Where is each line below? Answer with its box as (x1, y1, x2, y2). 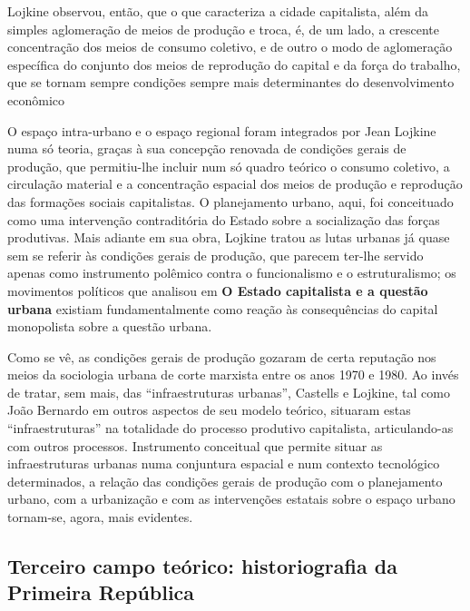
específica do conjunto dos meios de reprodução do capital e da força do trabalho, (7, 54, 461, 74)
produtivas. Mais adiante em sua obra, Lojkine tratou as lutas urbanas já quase (7, 228, 450, 247)
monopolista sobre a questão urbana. (7, 317, 212, 336)
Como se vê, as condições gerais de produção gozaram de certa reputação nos (7, 347, 436, 366)
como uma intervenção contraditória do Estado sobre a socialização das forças (7, 210, 440, 229)
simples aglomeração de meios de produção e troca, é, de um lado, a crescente (7, 19, 439, 38)
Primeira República (7, 578, 195, 606)
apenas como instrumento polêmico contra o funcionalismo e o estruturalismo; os (7, 263, 456, 282)
